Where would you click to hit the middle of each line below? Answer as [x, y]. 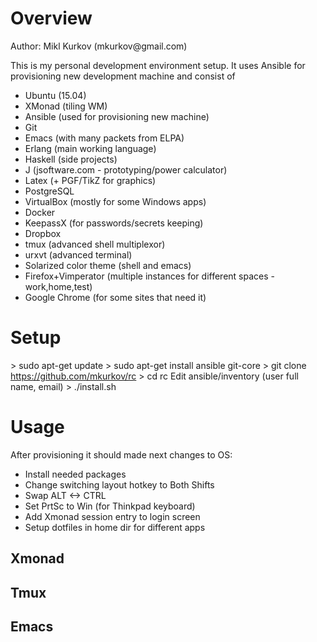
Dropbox [43, 233]
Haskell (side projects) [71, 159]
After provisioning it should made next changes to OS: [121, 454]
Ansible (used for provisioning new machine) [117, 116]
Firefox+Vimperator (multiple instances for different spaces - [149, 276]
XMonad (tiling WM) [66, 106]
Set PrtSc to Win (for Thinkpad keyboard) [110, 506]
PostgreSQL [49, 191]
